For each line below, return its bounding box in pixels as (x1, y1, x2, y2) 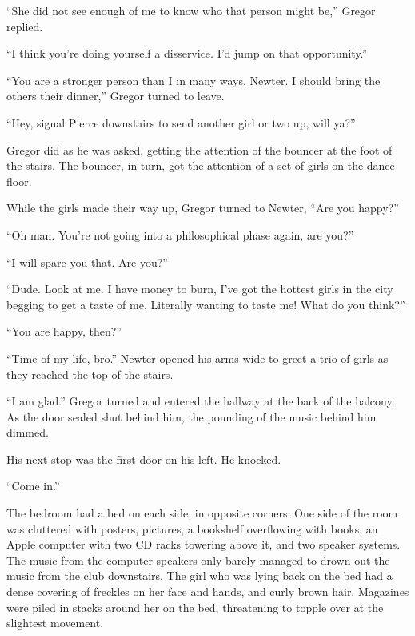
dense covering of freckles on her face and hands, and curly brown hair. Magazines (6, 583, 409, 600)
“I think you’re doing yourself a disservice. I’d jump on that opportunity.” (6, 45, 368, 62)
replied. (6, 18, 43, 34)
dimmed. (6, 424, 49, 441)
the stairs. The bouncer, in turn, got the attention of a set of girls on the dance (6, 157, 395, 174)
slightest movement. (6, 614, 104, 631)
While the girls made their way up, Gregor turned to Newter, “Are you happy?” (6, 199, 399, 216)
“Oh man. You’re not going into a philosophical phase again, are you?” (6, 226, 354, 243)
